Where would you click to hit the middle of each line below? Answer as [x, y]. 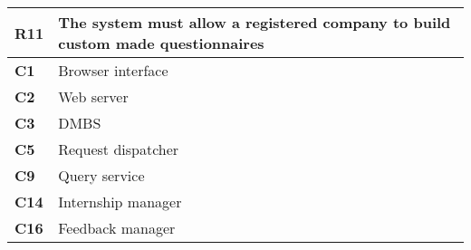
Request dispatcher [119, 149]
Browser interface [113, 70]
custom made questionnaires [161, 43]
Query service [101, 175]
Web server [93, 96]
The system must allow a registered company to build [255, 22]
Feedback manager [117, 228]
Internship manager [120, 202]
